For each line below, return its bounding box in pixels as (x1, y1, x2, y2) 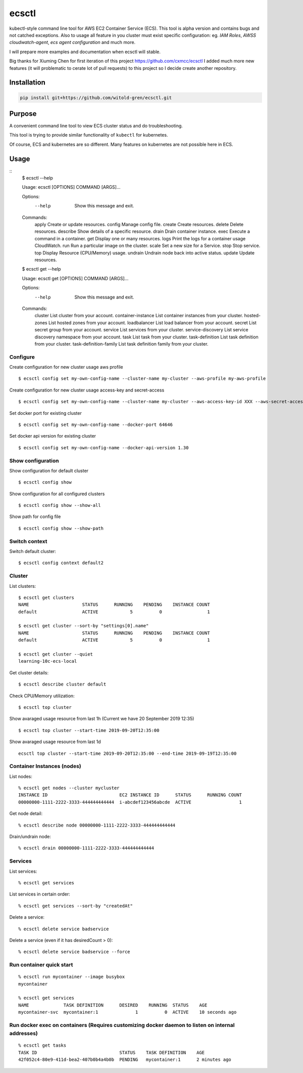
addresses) (9, 1030, 38, 1037)
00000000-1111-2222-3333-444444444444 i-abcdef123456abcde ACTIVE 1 (18, 799, 242, 805)
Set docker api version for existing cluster (9, 433, 96, 439)
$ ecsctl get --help (22, 266, 61, 272)
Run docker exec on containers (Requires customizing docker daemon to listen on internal (9, 1021, 235, 1028)
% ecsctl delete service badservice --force (18, 949, 131, 955)
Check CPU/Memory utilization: (9, 693, 75, 699)
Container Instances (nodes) (9, 763, 81, 770)
